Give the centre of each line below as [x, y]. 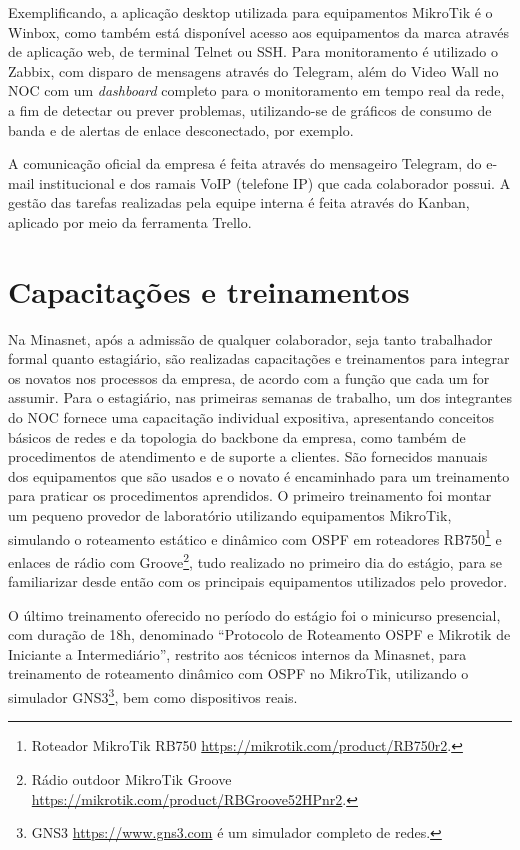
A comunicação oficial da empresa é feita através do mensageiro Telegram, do [245, 163]
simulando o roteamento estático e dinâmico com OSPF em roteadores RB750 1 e [255, 537]
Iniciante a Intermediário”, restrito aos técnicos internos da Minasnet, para [237, 653]
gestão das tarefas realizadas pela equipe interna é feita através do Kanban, [239, 202]
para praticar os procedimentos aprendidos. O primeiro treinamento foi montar [250, 495]
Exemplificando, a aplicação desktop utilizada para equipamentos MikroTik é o [250, 12]
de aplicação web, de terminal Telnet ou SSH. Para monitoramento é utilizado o [253, 51]
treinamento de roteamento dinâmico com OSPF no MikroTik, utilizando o [238, 673]
